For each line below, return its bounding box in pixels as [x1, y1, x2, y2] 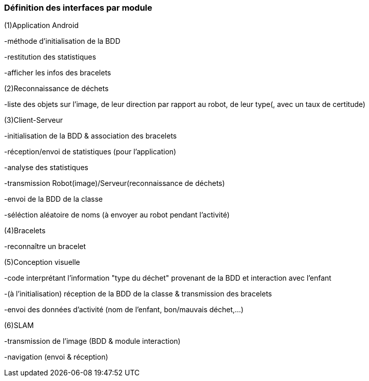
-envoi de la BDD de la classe [4, 195, 103, 204]
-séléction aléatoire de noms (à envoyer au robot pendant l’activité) [4, 210, 230, 220]
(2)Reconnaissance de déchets [4, 84, 109, 93]
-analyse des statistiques [4, 163, 88, 172]
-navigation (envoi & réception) [4, 352, 108, 362]
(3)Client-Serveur [4, 116, 63, 125]
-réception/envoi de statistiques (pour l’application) [4, 147, 177, 156]
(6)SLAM [4, 321, 34, 330]
